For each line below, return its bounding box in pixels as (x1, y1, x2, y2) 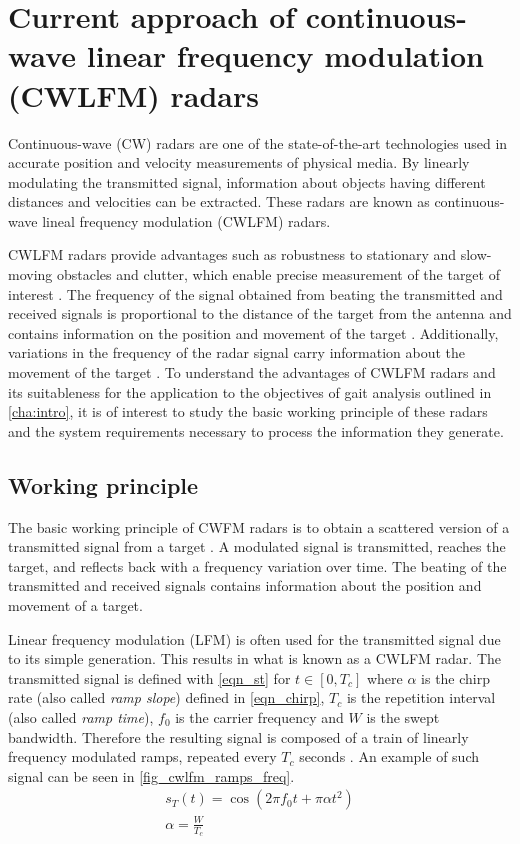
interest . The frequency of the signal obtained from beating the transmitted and (8, 283, 503, 304)
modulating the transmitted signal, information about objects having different (8, 171, 486, 192)
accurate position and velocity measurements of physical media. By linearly (8, 152, 470, 173)
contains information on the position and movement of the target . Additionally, (8, 322, 499, 343)
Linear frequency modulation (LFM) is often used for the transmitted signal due (8, 628, 501, 649)
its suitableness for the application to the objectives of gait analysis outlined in (8, 381, 492, 402)
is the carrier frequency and (175, 706, 344, 727)
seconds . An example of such (299, 746, 480, 767)
